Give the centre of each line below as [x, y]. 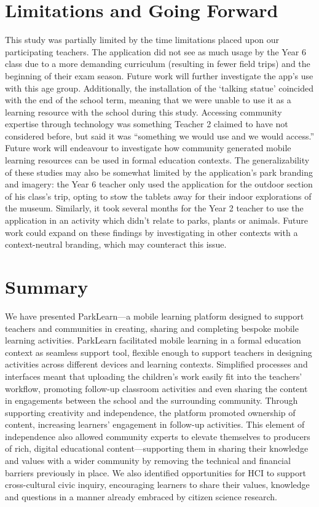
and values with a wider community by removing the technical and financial [148, 461]
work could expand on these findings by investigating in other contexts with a [152, 232]
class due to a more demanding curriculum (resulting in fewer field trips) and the [158, 64]
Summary [47, 286]
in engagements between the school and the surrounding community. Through [152, 400]
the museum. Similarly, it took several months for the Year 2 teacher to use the [154, 208]
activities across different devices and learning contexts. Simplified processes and [156, 364]
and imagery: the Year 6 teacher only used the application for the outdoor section [159, 184]
